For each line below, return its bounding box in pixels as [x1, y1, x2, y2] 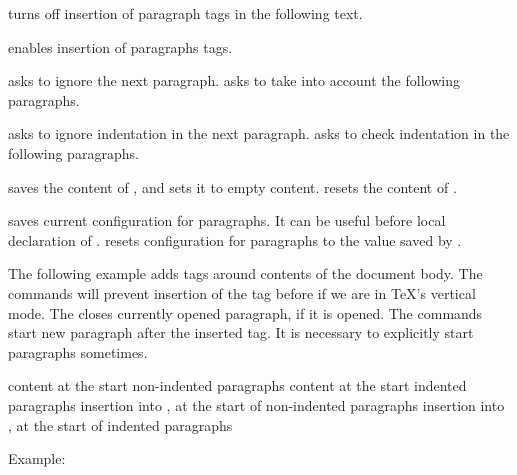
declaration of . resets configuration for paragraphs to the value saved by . [8, 229, 462, 250]
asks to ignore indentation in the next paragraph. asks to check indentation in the [8, 123, 510, 144]
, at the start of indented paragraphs [8, 414, 233, 435]
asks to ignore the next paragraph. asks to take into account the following [8, 70, 460, 91]
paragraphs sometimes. [8, 341, 148, 362]
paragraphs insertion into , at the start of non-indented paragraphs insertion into [8, 394, 505, 415]
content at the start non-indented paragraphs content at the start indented [8, 375, 467, 396]
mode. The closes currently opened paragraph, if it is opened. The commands [8, 302, 483, 323]
